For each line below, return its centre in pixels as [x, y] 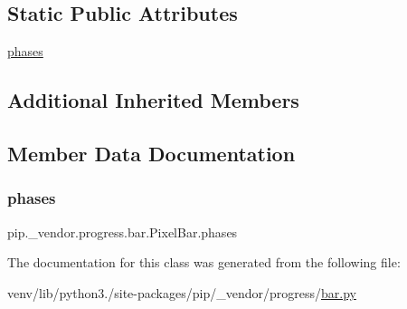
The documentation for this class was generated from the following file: [204, 262]
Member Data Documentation [151, 153]
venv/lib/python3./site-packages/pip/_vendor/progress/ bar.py [182, 292]
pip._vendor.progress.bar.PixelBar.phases [123, 232]
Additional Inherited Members [153, 100]
